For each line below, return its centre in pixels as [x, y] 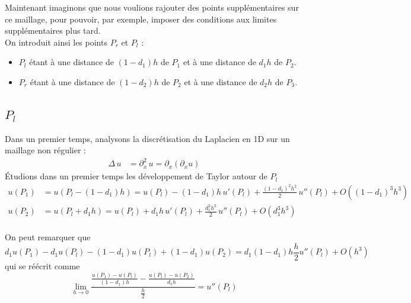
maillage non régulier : [45, 150]
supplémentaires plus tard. [53, 30]
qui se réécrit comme [42, 265]
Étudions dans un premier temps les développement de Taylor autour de [136, 176]
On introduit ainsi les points [56, 42]
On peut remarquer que [48, 237]
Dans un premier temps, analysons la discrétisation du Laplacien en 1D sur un [147, 138]
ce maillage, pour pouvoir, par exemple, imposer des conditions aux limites [141, 19]
